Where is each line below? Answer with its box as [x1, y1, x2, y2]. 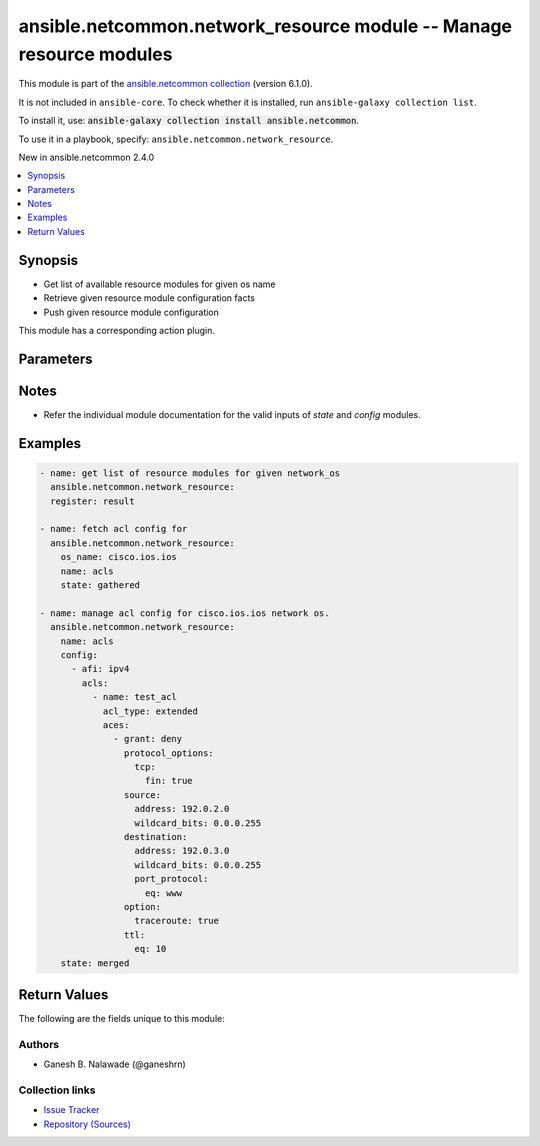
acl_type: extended [102, 705, 199, 717]
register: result [50, 495, 135, 507]
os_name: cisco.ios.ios [60, 551, 177, 563]
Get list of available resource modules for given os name [43, 278, 276, 290]
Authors [18, 1037, 60, 1051]
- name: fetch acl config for [39, 523, 188, 535]
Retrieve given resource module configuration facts [43, 292, 255, 304]
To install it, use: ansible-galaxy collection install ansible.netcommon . [18, 115, 360, 127]
